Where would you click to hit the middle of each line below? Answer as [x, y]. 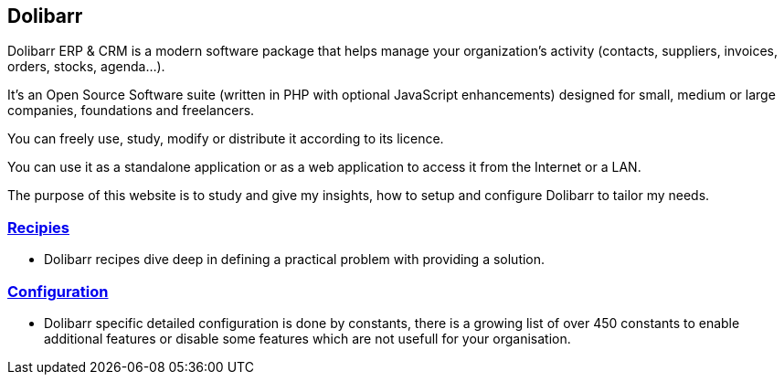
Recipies [39, 227]
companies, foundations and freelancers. [131, 111]
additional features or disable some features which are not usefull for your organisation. [307, 338]
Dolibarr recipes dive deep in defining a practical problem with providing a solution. [295, 260]
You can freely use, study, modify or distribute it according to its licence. [226, 139]
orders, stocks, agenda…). [86, 67]
